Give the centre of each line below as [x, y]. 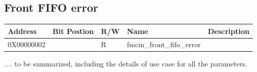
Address [22, 31]
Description [229, 31]
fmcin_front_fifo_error [164, 44]
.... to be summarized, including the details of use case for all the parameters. [126, 63]
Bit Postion [73, 31]
